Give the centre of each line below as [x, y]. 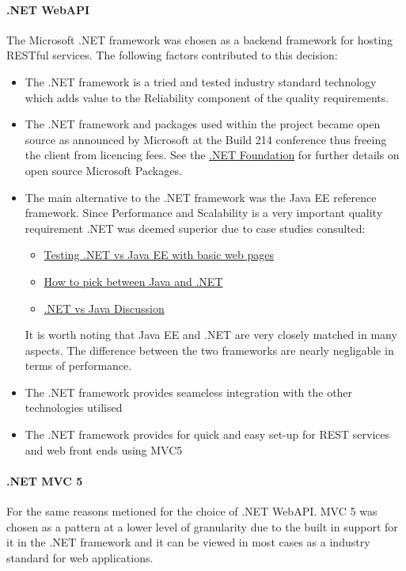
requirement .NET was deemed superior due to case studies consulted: [195, 228]
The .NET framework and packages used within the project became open [203, 124]
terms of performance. [78, 365]
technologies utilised [74, 407]
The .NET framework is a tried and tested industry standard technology [201, 81]
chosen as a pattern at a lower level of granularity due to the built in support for [202, 526]
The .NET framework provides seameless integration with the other [189, 392]
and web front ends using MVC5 [104, 449]
